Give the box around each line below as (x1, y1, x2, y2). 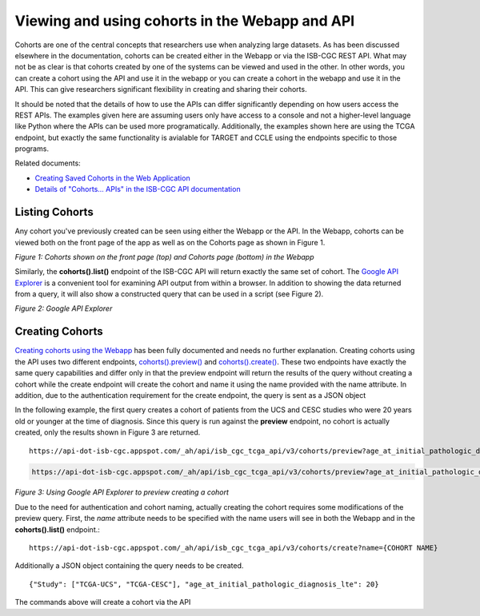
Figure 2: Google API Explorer (14, 304, 113, 313)
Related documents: (14, 158, 82, 168)
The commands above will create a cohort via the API (14, 598, 191, 607)
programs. (14, 144, 50, 153)
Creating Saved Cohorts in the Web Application (34, 173, 191, 183)
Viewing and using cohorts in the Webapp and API (14, 12, 355, 30)
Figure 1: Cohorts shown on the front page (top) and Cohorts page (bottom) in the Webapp (14, 252, 314, 261)
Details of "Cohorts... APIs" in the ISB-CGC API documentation (34, 185, 241, 194)
